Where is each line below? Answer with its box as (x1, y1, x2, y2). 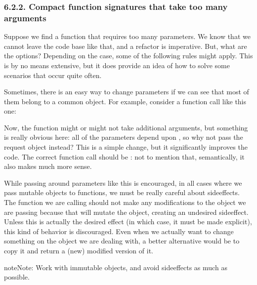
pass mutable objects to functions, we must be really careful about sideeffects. (4, 187, 240, 198)
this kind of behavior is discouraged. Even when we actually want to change (4, 226, 234, 236)
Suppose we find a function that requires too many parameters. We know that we (4, 31, 251, 41)
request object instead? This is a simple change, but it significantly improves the (4, 142, 248, 152)
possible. (4, 272, 30, 282)
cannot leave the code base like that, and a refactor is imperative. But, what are (4, 41, 247, 51)
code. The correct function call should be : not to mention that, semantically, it (4, 151, 245, 162)
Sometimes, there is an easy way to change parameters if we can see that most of (4, 86, 249, 97)
